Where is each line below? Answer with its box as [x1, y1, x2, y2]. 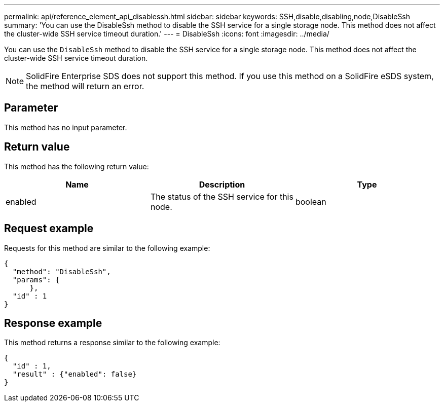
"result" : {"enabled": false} [12, 370, 137, 379]
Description [199, 179, 245, 190]
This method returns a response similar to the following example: [4, 338, 220, 347]
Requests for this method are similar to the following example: [4, 243, 210, 252]
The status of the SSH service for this [150, 191, 293, 202]
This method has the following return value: [4, 162, 149, 171]
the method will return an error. [26, 81, 144, 91]
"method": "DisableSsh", [12, 267, 111, 276]
